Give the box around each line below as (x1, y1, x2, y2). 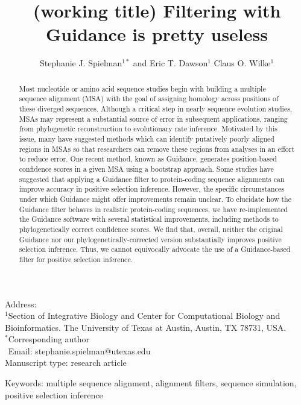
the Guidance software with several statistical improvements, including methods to (19, 214, 279, 224)
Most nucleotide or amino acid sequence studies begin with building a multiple (19, 83, 266, 93)
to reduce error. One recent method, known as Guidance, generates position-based (19, 154, 277, 164)
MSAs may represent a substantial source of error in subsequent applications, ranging (19, 113, 288, 124)
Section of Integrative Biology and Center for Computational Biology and (8, 309, 280, 322)
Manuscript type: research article (5, 356, 127, 369)
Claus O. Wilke (214, 57, 271, 69)
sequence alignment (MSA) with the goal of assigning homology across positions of (19, 93, 279, 104)
